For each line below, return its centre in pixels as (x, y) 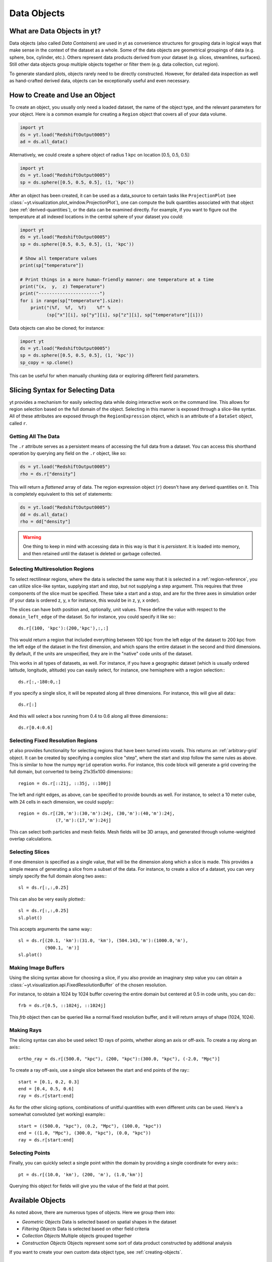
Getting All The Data (35, 436)
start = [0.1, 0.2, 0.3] (49, 1082)
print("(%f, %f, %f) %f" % (71, 308)
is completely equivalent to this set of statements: (61, 494)
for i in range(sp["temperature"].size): (72, 301)
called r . (18, 423)
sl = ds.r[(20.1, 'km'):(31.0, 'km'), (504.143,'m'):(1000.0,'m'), (103, 941)
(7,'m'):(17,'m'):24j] (84, 821)
